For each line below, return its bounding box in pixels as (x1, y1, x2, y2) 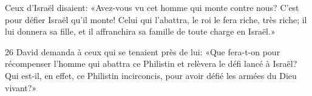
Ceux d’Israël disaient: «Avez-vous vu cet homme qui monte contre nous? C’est (5, 1, 299, 13)
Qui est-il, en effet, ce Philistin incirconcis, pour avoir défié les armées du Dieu (5, 69, 297, 81)
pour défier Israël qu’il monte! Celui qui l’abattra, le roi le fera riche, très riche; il (5, 13, 307, 26)
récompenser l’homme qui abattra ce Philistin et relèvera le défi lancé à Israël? (5, 57, 297, 70)
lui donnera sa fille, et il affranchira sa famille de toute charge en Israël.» (5, 25, 276, 38)
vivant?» (5, 81, 37, 94)
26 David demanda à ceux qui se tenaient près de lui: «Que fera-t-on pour (5, 45, 280, 58)
